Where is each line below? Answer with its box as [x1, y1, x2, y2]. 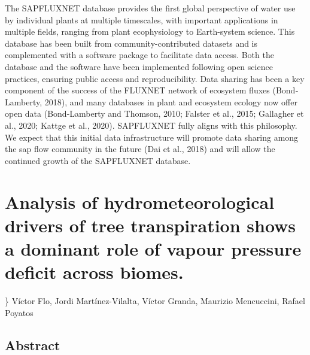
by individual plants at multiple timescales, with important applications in [5, 13, 278, 26]
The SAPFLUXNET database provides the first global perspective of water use [5, 2, 296, 14]
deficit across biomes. [5, 260, 184, 284]
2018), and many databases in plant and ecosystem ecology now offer [44, 95, 297, 108]
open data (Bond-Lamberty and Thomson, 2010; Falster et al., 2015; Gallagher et [5, 107, 304, 120]
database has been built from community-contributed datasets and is [5, 37, 258, 49]
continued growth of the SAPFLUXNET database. [5, 154, 191, 166]
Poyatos [5, 306, 34, 318]
